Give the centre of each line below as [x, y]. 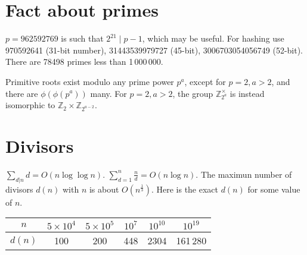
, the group [193, 93]
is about [104, 189]
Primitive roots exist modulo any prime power [90, 81]
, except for [205, 81]
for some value [274, 189]
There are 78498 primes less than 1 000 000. [84, 62]
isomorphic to [30, 105]
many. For [108, 93]
